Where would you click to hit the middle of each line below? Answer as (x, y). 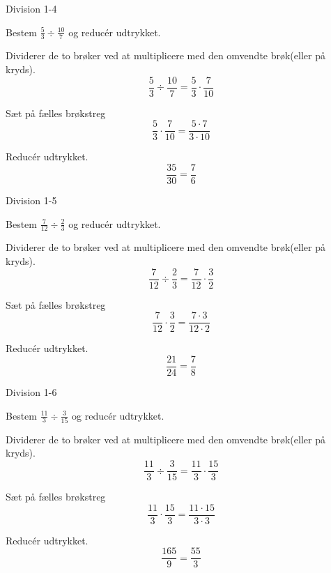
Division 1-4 (31, 8)
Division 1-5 (31, 200)
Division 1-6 (31, 391)
